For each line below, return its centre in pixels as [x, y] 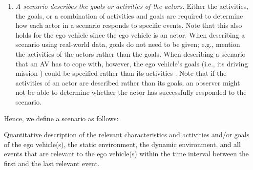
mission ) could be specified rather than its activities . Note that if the [121, 73]
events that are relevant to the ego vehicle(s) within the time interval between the [126, 154]
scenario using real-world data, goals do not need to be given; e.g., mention [128, 44]
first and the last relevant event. [52, 163]
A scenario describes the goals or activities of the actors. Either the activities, [132, 6]
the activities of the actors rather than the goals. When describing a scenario [130, 53]
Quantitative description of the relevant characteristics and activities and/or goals [127, 135]
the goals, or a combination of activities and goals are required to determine [129, 15]
